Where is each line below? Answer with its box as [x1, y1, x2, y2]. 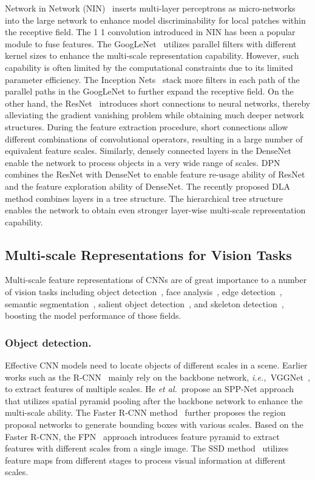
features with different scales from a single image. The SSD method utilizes [5, 442, 289, 455]
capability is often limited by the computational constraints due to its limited [5, 61, 293, 73]
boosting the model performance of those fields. [5, 309, 181, 322]
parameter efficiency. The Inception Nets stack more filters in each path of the [5, 73, 300, 85]
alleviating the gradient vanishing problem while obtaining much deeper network [5, 108, 304, 121]
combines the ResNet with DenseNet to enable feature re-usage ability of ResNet [5, 168, 305, 181]
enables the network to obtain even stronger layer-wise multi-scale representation [5, 204, 306, 216]
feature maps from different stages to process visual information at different [5, 453, 286, 466]
